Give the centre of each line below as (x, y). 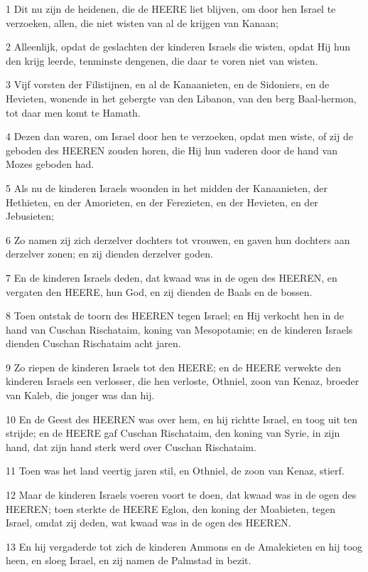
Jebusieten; (30, 216)
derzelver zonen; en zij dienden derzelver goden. (109, 254)
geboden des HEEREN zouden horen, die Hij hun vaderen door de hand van (172, 150)
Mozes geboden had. (50, 164)
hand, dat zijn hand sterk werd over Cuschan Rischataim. (131, 446)
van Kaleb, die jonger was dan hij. (80, 395)
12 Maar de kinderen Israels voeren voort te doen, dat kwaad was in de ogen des (181, 495)
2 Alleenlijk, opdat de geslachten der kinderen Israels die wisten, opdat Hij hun (178, 47)
